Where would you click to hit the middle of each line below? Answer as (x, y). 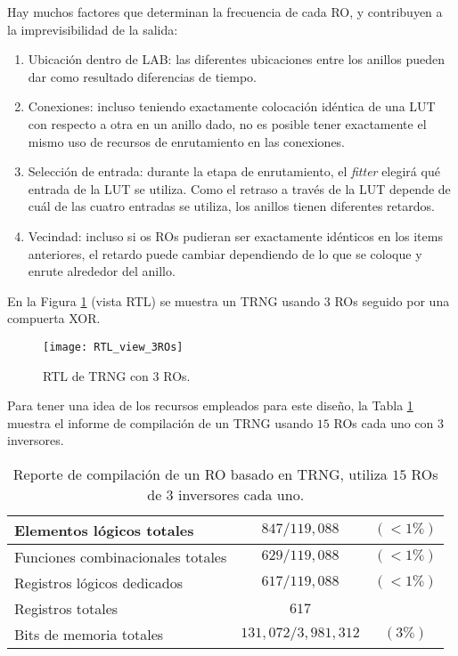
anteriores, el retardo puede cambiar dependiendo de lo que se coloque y (225, 253)
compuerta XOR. (54, 318)
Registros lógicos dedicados (99, 582)
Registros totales (66, 608)
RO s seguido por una (392, 300)
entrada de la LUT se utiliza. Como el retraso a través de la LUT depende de (239, 188)
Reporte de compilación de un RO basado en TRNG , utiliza (200, 474)
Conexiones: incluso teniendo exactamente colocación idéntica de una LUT (232, 106)
